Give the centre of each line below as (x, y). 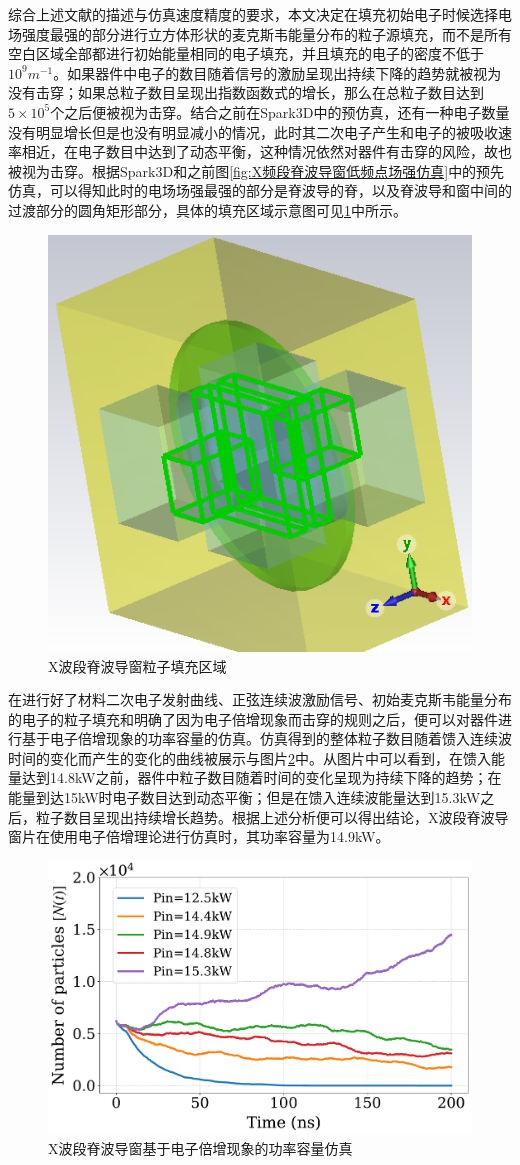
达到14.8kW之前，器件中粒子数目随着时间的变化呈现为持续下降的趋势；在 (261, 777)
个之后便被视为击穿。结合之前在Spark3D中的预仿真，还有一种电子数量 (280, 111)
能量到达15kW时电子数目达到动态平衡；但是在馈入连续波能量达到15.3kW (244, 797)
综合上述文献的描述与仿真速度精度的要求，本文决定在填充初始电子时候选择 (253, 14)
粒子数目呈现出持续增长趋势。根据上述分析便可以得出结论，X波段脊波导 (272, 816)
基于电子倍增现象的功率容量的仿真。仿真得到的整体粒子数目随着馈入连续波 (266, 738)
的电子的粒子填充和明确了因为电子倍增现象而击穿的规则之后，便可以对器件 (253, 718)
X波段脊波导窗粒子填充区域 (137, 665)
